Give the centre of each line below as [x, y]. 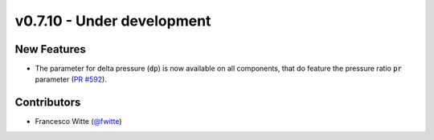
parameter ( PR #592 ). [71, 79]
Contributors [48, 103]
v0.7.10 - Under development [113, 21]
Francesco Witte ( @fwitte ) [78, 122]
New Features [50, 49]
